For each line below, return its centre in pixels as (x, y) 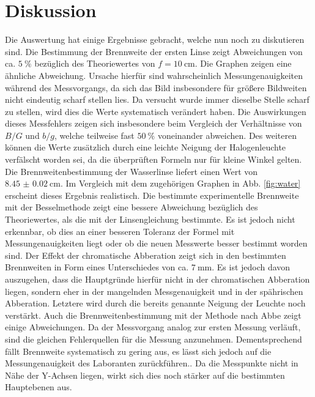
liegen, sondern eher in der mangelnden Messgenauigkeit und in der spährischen (154, 291)
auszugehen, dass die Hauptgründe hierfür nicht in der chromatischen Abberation (157, 279)
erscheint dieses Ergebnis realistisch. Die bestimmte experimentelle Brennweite (152, 195)
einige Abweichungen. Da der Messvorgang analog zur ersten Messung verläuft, (153, 327)
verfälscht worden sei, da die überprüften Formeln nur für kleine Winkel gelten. (154, 159)
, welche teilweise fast (94, 135)
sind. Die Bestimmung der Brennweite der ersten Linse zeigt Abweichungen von (154, 51)
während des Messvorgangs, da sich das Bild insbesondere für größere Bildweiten (156, 87)
